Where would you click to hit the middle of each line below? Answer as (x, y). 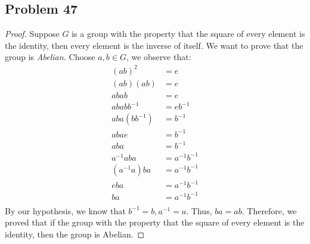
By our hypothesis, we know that (65, 210)
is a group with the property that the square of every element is (188, 34)
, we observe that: (159, 57)
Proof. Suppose (32, 34)
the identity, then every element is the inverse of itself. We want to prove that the (154, 45)
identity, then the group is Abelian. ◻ (75, 234)
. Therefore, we (269, 210)
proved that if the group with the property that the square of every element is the (155, 222)
